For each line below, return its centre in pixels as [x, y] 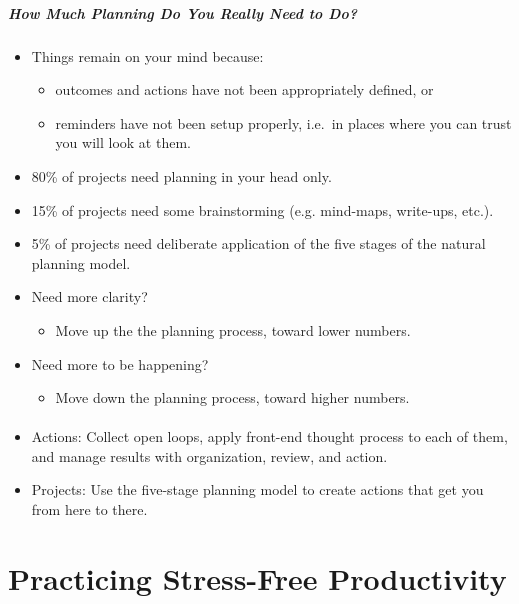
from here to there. [89, 509]
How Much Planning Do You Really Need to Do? [183, 12]
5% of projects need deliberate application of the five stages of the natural [258, 243]
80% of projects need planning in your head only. [181, 175]
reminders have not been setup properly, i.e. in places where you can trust [283, 122]
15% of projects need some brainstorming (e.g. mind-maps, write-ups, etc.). [262, 209]
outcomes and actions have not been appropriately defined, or [244, 89]
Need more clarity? [89, 296]
